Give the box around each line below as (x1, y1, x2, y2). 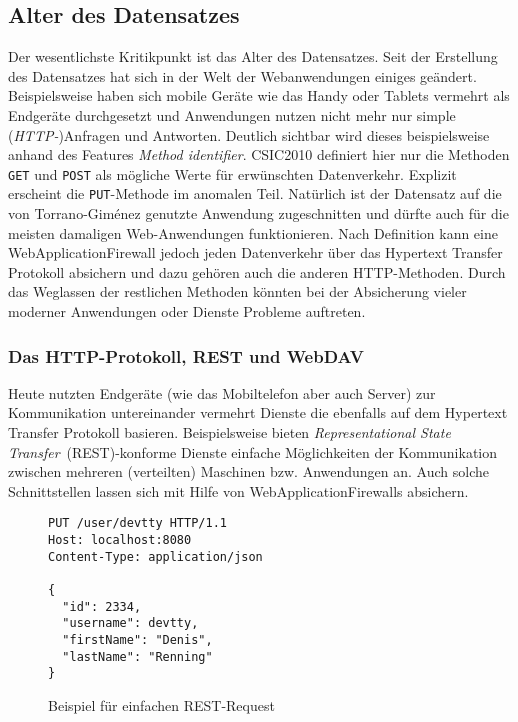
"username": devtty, (62, 616, 199, 631)
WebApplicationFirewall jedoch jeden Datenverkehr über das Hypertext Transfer (8, 242, 503, 263)
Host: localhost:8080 (48, 533, 192, 548)
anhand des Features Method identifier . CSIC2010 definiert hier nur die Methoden (8, 144, 510, 165)
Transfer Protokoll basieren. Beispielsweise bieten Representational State (8, 422, 451, 443)
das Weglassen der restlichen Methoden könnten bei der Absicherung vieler (8, 281, 467, 302)
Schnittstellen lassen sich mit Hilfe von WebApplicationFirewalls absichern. (8, 480, 469, 501)
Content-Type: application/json (48, 549, 263, 564)
